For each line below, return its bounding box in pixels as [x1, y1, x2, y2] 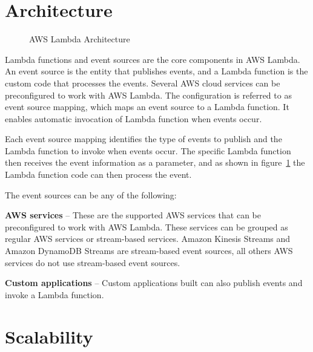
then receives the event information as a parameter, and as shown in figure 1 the [5, 156, 305, 169]
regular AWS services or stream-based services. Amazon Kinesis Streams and [5, 232, 291, 245]
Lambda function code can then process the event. [5, 168, 192, 181]
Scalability [5, 324, 93, 348]
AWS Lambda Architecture [29, 33, 130, 45]
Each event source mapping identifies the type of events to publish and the [5, 132, 282, 145]
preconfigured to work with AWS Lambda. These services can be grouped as [5, 220, 288, 233]
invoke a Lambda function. [5, 288, 104, 301]
